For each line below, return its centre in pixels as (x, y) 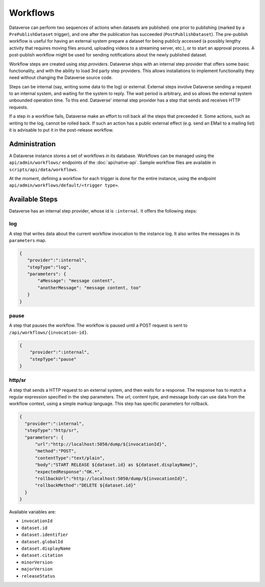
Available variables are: (32, 512)
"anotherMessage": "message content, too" (89, 288)
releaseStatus (38, 576)
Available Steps (33, 200)
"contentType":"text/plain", (70, 458)
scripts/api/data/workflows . (43, 169)
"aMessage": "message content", (76, 281)
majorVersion (37, 569)
